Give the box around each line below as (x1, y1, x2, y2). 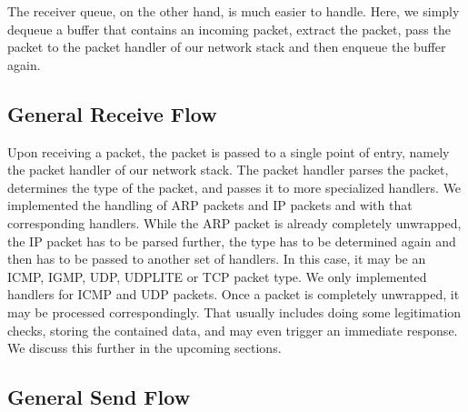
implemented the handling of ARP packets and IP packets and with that (7, 196, 413, 215)
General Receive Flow (7, 99, 217, 127)
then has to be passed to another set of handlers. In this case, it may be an (7, 249, 426, 268)
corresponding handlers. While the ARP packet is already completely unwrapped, (7, 213, 462, 232)
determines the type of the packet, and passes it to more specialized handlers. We (7, 177, 462, 196)
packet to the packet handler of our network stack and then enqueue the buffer (7, 37, 446, 56)
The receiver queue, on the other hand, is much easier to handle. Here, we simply (7, 2, 460, 20)
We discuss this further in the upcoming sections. (7, 338, 282, 357)
